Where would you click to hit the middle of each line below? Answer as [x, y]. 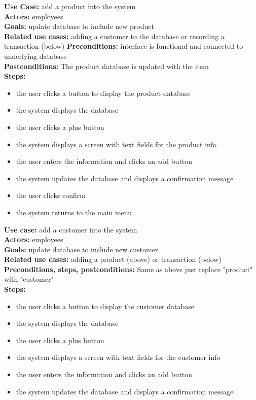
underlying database [35, 56]
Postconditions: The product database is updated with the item [106, 66]
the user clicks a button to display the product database [103, 93]
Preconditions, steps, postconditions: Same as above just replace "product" [129, 269]
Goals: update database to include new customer [81, 249]
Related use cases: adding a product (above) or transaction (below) [113, 259]
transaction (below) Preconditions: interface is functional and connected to [124, 46]
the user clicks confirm [51, 195]
